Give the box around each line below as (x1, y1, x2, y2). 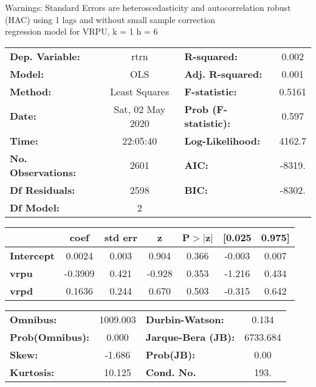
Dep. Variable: (10, 49, 80, 63)
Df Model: (10, 200, 60, 214)
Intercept (10, 248, 55, 262)
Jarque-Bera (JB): (145, 329, 235, 344)
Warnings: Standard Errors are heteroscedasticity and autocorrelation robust (5, 1, 291, 13)
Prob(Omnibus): (10, 329, 90, 344)
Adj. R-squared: (184, 66, 263, 81)
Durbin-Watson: (145, 312, 224, 326)
